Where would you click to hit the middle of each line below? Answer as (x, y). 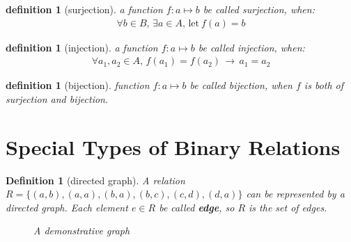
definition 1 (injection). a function (82, 47)
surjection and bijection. (57, 98)
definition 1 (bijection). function (78, 85)
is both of (324, 85)
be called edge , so (197, 207)
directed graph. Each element (67, 207)
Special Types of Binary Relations (173, 146)
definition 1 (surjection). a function (84, 9)
